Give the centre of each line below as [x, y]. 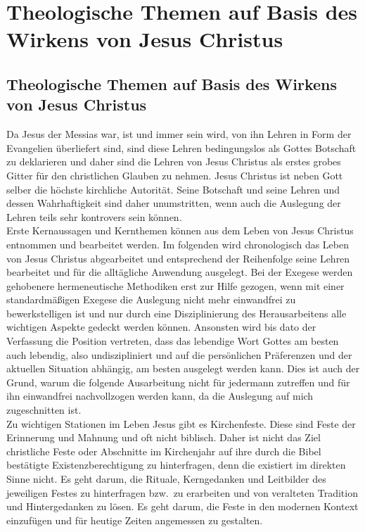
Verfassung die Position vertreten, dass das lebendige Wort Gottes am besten [173, 341]
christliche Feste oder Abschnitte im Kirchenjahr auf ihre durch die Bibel [164, 451]
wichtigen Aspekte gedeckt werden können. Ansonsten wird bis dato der [161, 327]
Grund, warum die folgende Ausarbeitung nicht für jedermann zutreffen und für [178, 382]
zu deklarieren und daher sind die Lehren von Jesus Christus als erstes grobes [174, 161]
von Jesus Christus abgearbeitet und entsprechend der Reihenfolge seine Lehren [178, 258]
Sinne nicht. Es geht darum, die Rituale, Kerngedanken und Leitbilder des [166, 479]
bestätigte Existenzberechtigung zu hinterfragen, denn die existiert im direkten [176, 465]
